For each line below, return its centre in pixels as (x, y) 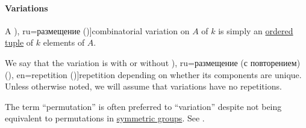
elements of (64, 42)
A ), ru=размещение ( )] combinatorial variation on (97, 30)
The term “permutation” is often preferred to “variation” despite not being (143, 106)
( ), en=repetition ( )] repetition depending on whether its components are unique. (153, 74)
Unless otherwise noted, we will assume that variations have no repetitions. (143, 86)
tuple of (19, 42)
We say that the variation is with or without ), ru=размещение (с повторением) (153, 62)
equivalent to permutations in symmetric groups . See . (105, 118)
